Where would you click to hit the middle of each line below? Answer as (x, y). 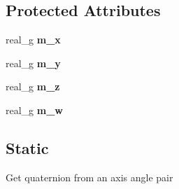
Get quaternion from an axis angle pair (89, 177)
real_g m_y (33, 63)
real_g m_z (33, 86)
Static (27, 147)
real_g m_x (33, 40)
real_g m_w (34, 110)
